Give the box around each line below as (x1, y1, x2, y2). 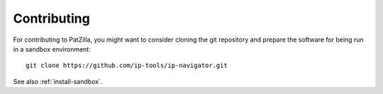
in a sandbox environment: (13, 45, 91, 53)
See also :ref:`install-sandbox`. (13, 77, 103, 86)
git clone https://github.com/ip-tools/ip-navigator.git (26, 61, 228, 70)
